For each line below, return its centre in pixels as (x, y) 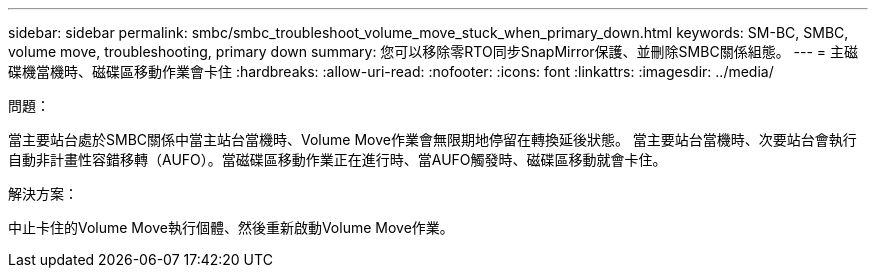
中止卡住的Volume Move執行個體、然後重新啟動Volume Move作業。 (231, 227)
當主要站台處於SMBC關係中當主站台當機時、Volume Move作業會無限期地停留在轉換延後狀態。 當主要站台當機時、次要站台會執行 (432, 139)
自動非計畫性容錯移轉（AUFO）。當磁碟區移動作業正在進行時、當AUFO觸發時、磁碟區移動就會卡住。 (337, 159)
